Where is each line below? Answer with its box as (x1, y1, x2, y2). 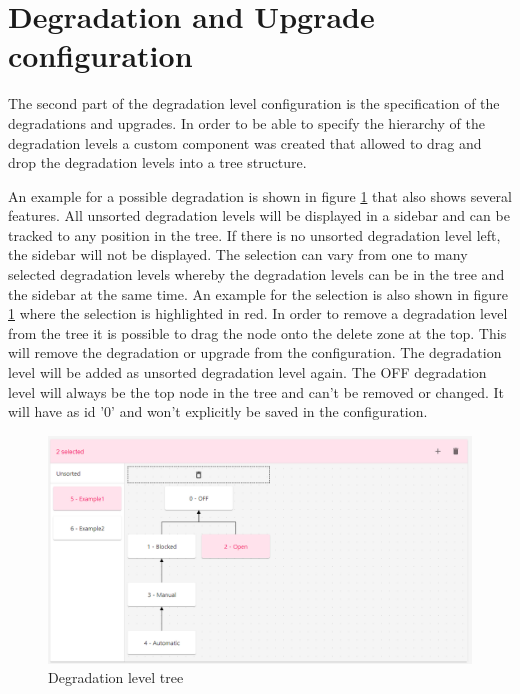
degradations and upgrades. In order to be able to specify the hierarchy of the (8, 112, 485, 133)
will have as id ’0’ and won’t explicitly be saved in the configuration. (8, 401, 428, 422)
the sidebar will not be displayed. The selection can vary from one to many (8, 244, 468, 265)
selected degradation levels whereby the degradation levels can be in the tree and (8, 264, 505, 285)
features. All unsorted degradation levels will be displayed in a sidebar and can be (8, 205, 510, 226)
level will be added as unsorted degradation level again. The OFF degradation (8, 362, 487, 383)
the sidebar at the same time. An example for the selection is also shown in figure (8, 283, 508, 304)
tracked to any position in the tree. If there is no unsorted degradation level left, (8, 224, 501, 245)
